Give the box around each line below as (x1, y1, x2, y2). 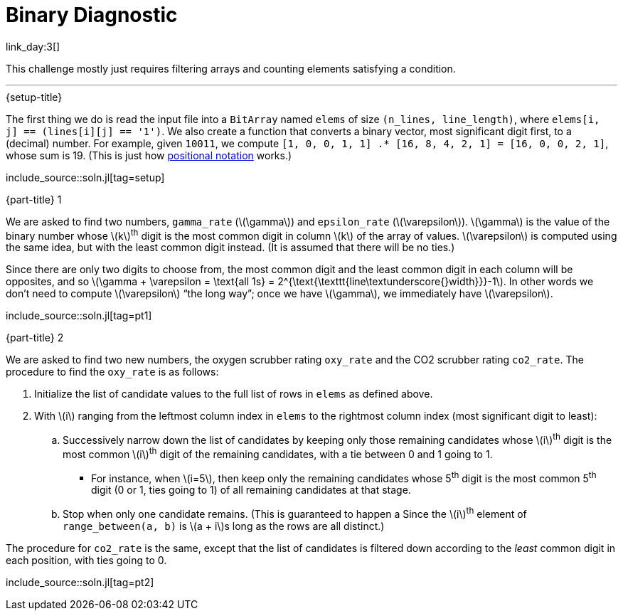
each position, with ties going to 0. (6, 554, 167, 567)
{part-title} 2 (6, 331, 64, 344)
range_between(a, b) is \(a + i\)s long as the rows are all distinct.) (63, 520, 385, 533)
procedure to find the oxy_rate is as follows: (6, 366, 219, 378)
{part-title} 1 (6, 193, 62, 206)
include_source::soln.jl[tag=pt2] (6, 576, 154, 589)
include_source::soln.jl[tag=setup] (6, 171, 165, 184)
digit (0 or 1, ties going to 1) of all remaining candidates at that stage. (91, 484, 411, 496)
